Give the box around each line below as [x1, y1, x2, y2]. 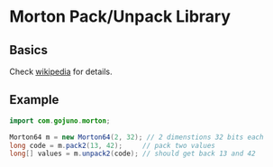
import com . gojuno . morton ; [9, 116, 111, 125]
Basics [9, 42, 48, 58]
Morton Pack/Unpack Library [9, 6, 232, 27]
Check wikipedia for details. [9, 66, 113, 77]
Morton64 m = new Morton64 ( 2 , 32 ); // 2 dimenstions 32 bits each [9, 133, 264, 142]
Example [9, 92, 59, 107]
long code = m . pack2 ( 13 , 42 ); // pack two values [9, 141, 216, 150]
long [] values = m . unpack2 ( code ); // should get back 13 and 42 [9, 149, 256, 159]
